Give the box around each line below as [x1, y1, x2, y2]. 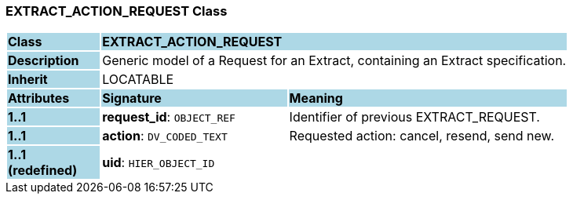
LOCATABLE [102, 71, 174, 88]
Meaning [289, 90, 343, 107]
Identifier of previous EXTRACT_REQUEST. [289, 109, 540, 125]
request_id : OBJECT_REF [102, 109, 235, 125]
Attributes [8, 90, 70, 107]
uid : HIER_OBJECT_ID [102, 155, 215, 171]
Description [8, 53, 79, 69]
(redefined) [8, 162, 78, 179]
